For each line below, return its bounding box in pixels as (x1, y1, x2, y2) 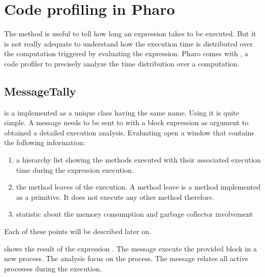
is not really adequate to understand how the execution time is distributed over (4, 38, 253, 49)
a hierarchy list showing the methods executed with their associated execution (16, 154, 261, 165)
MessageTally (4, 83, 76, 99)
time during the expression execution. (16, 164, 134, 175)
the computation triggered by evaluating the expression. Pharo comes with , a (4, 48, 249, 59)
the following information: (4, 137, 85, 148)
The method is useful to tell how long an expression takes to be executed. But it (4, 28, 256, 39)
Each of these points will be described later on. (4, 226, 151, 237)
